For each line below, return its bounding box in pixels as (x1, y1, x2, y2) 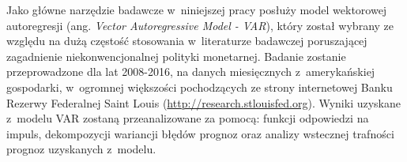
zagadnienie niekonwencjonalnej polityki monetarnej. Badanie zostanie (6, 47, 346, 64)
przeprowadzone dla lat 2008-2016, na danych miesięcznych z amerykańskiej (6, 63, 375, 80)
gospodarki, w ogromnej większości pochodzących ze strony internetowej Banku (6, 78, 393, 95)
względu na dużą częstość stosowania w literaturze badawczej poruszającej (6, 32, 367, 49)
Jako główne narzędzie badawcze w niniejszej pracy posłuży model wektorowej (6, 2, 387, 17)
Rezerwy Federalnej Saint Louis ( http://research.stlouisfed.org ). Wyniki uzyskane (6, 94, 401, 111)
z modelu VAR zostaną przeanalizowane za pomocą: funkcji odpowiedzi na (6, 110, 369, 126)
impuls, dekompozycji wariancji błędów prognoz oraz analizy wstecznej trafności (6, 125, 394, 141)
